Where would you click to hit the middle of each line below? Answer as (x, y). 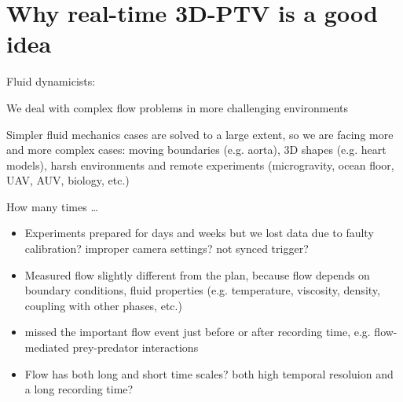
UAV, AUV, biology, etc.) (68, 180)
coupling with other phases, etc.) (103, 305)
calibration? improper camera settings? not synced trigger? (167, 249)
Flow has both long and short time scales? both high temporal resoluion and (209, 373)
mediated (47, 347)
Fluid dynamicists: (51, 81)
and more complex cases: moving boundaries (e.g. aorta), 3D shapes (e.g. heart (196, 150)
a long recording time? (79, 389)
